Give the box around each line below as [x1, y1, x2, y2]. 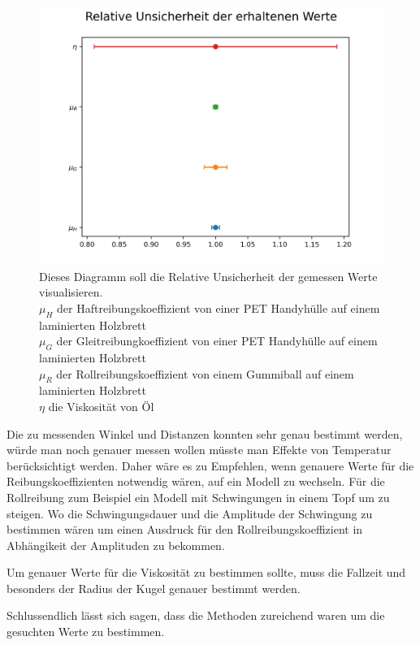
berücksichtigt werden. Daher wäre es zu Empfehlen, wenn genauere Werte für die [6, 457, 414, 474]
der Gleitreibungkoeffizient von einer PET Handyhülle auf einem [56, 332, 378, 349]
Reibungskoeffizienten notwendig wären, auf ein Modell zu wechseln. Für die [6, 473, 385, 490]
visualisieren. [39, 284, 103, 301]
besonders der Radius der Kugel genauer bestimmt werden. [6, 579, 301, 596]
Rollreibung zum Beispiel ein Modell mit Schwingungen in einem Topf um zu [6, 488, 390, 505]
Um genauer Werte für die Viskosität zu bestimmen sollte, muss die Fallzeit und [6, 564, 406, 581]
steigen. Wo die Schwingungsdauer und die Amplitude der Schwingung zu [6, 504, 373, 522]
